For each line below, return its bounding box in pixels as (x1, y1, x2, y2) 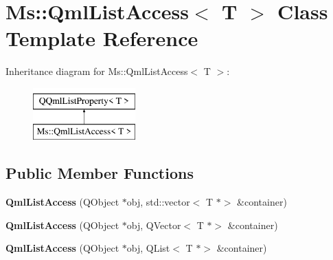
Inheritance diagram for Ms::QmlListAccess (5, 64, 188, 78)
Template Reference (5, 24, 198, 52)
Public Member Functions (5, 162, 194, 184)
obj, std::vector (126, 195, 190, 209)
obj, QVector (126, 217, 181, 232)
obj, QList (126, 241, 170, 255)
